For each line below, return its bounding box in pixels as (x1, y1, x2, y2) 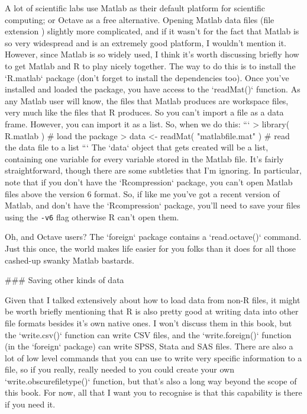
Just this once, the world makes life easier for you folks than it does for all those (5, 242, 296, 254)
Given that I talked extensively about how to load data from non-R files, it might (5, 293, 300, 306)
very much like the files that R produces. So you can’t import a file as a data (5, 106, 284, 118)
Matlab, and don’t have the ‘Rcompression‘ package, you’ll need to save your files (5, 199, 300, 211)
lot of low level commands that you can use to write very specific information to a (5, 351, 302, 364)
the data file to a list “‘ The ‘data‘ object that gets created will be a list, (5, 141, 269, 153)
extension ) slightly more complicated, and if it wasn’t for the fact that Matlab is (5, 25, 299, 37)
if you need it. (5, 398, 56, 410)
